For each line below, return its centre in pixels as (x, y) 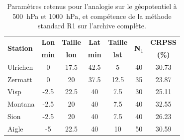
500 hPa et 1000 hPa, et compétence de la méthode (92, 16)
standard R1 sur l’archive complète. (92, 26)
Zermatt (20, 79)
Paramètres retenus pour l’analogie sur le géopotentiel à (92, 6)
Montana (21, 104)
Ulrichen (20, 67)
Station (20, 48)
